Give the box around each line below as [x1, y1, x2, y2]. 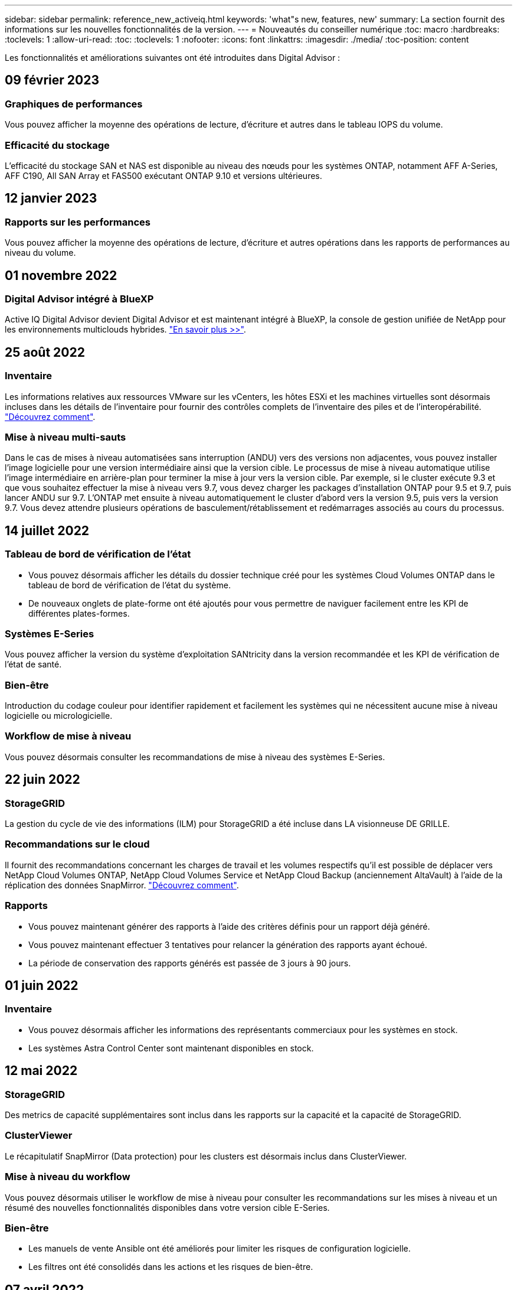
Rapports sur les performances [5, 216, 150, 228]
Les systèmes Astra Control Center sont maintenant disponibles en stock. [28, 1043, 314, 1053]
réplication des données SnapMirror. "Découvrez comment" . [5, 879, 239, 890]
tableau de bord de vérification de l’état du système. [28, 579, 231, 590]
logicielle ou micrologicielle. [5, 711, 113, 721]
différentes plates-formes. [28, 608, 130, 618]
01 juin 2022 [5, 978, 78, 993]
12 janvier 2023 [5, 191, 97, 206]
